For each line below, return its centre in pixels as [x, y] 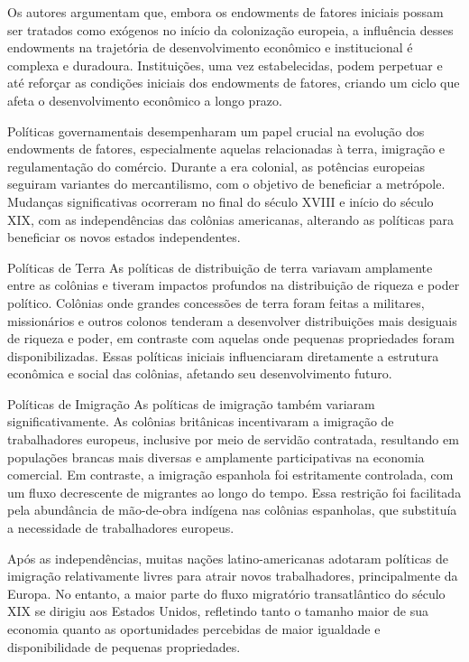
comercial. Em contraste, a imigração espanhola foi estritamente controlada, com [230, 475]
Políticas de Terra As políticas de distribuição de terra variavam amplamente [220, 267]
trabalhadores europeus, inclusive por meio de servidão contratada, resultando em [233, 439]
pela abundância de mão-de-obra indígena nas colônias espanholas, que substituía [232, 510]
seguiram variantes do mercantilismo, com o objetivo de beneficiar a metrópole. [226, 184]
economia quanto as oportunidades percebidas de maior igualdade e [194, 629]
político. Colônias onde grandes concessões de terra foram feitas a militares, [216, 302]
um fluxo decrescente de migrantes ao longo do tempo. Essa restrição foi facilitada [234, 492]
